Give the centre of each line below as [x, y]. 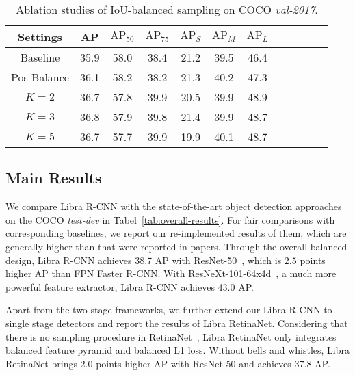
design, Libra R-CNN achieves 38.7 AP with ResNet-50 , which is [144, 260]
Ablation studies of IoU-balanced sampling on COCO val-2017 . [167, 9]
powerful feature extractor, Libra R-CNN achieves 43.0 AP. [130, 286]
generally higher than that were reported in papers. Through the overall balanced [176, 246]
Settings [40, 37]
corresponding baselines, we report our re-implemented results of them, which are [176, 233]
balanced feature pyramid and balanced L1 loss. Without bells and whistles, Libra [177, 350]
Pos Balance [40, 77]
